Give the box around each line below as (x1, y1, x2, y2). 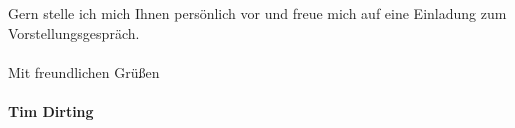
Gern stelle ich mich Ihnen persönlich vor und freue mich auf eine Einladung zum (8, 3, 507, 24)
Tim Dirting (8, 101, 94, 122)
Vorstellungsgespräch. (8, 22, 140, 43)
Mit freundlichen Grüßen (8, 61, 160, 82)
